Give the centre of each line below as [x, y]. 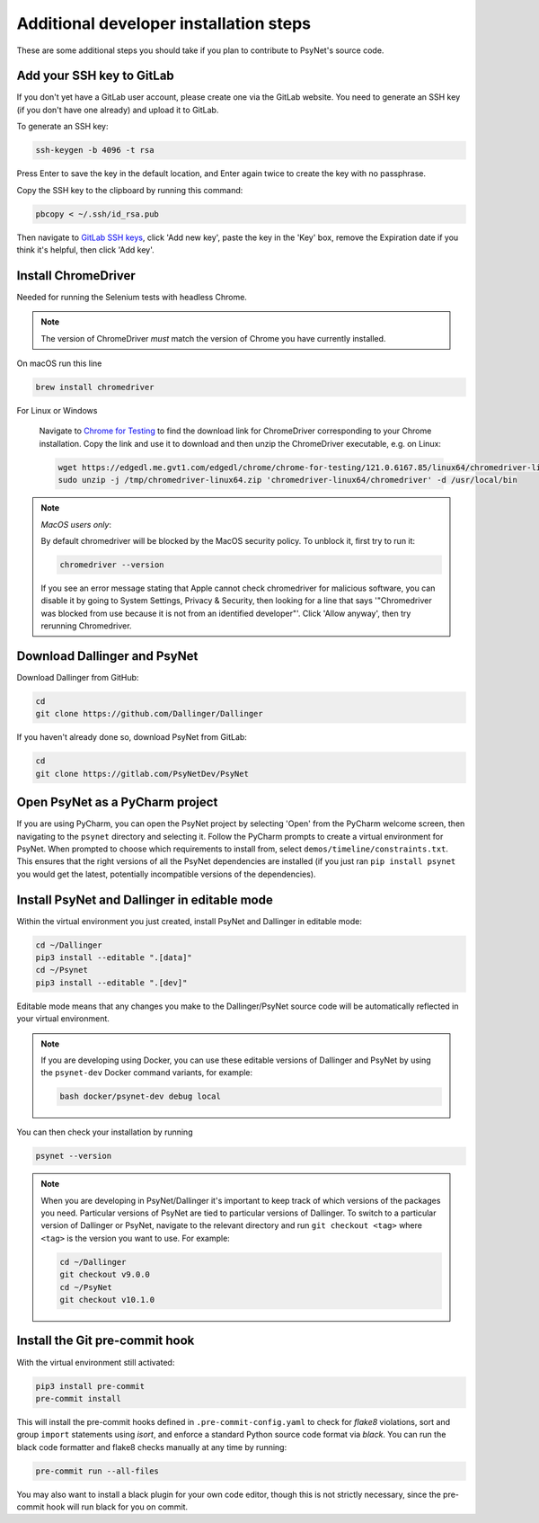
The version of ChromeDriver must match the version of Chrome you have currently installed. [213, 338]
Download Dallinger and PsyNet [107, 656]
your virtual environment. [63, 1019]
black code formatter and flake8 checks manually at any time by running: [152, 1447]
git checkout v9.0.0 [105, 1275]
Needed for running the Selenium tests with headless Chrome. [132, 297]
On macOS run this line [59, 363]
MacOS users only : [76, 524]
